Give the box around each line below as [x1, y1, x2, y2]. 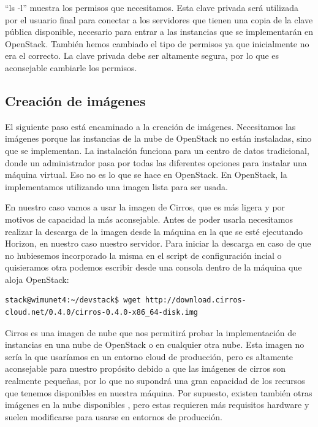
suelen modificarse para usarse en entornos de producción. [5, 410, 222, 423]
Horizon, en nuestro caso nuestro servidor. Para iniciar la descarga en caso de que [5, 237, 311, 250]
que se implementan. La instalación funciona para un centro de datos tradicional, [5, 144, 309, 156]
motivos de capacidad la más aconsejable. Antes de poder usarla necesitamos [5, 212, 293, 225]
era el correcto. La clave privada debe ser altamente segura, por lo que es [5, 49, 279, 62]
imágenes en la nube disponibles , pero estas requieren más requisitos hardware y [5, 398, 309, 411]
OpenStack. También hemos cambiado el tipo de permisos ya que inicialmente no [5, 37, 309, 50]
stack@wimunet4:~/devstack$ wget [5, 296, 141, 305]
